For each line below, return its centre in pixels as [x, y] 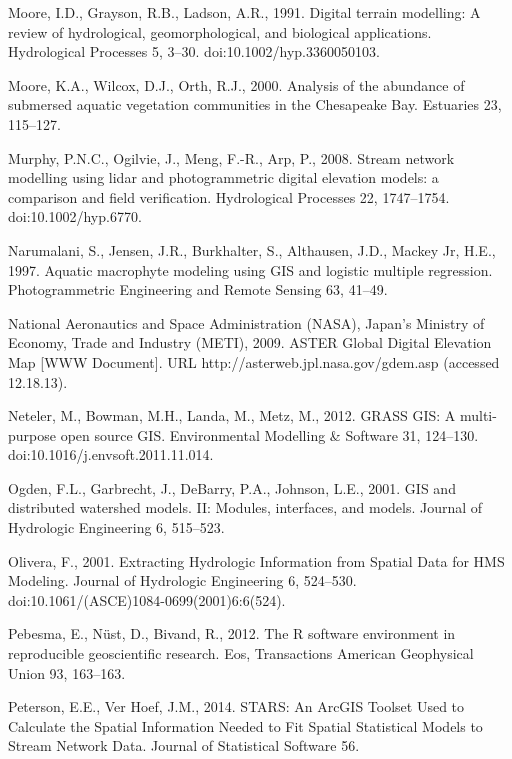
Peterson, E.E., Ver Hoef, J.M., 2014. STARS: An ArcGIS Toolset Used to [236, 706]
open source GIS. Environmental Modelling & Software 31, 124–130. [269, 434]
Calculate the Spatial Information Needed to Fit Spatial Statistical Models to [245, 725]
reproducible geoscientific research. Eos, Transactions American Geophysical [241, 653]
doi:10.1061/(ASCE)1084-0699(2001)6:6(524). [147, 599]
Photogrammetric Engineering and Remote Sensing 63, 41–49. [198, 289]
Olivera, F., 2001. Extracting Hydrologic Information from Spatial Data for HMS [256, 560]
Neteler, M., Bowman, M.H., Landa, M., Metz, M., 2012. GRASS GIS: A [232, 415]
